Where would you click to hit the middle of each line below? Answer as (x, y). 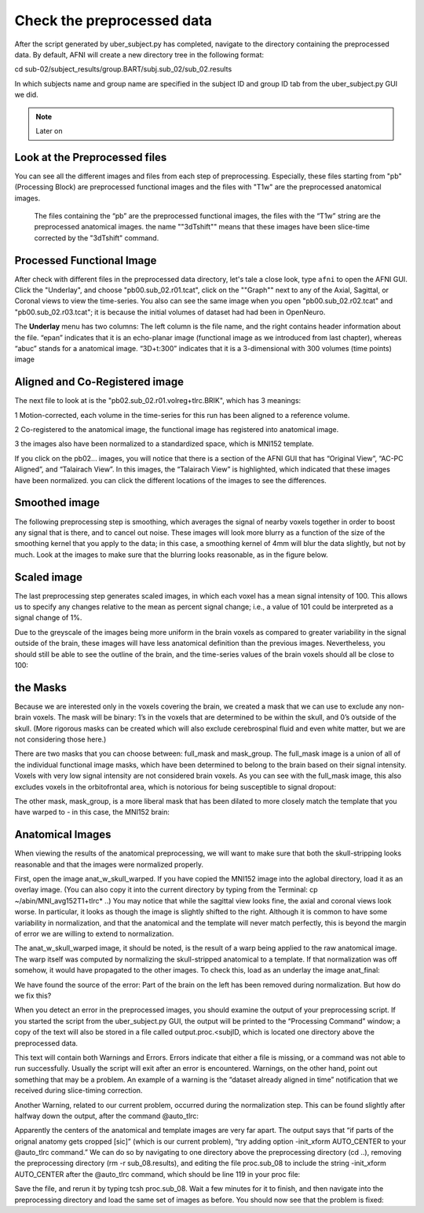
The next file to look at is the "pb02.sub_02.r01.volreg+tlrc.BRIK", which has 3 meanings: (158, 401)
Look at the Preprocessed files (91, 157)
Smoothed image (57, 503)
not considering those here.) (60, 739)
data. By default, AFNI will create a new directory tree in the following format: (139, 54)
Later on (49, 130)
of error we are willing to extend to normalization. (94, 934)
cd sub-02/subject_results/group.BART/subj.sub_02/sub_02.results (123, 69)
